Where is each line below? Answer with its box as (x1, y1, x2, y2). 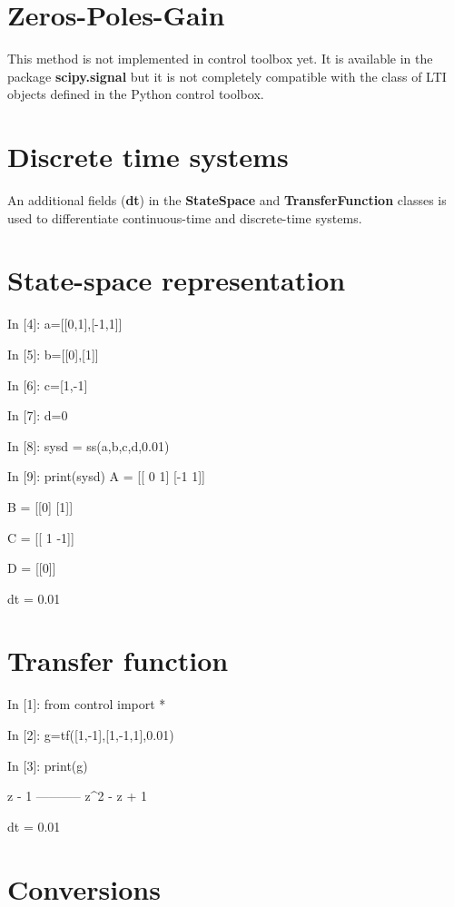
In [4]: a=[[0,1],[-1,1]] (7, 314, 123, 333)
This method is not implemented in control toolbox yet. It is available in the (7, 49, 433, 68)
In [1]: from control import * (7, 695, 166, 714)
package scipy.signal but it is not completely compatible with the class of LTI (7, 66, 447, 85)
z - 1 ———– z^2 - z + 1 (7, 786, 147, 805)
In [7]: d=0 (7, 406, 68, 425)
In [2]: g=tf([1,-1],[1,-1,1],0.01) (7, 725, 174, 744)
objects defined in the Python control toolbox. (7, 84, 264, 104)
